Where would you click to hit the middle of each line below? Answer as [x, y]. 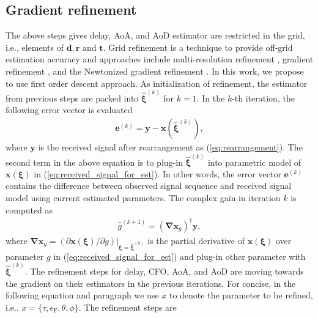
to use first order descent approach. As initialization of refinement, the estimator [157, 83]
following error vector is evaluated [69, 110]
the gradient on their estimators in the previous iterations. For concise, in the [151, 283]
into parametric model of [254, 162]
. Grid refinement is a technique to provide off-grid [198, 47]
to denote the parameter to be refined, [241, 295]
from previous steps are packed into [72, 98]
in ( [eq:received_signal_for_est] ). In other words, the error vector [157, 173]
